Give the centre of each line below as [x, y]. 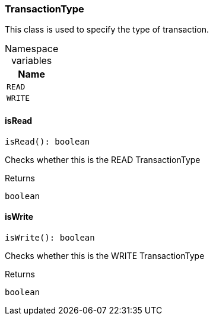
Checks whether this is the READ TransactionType [103, 159]
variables [31, 61]
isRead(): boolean [47, 141]
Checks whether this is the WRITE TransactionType [105, 255]
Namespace [32, 49]
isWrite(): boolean [50, 237]
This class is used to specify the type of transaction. [107, 30]
